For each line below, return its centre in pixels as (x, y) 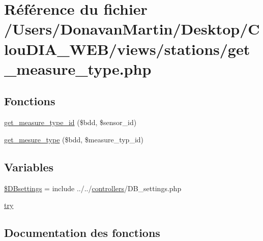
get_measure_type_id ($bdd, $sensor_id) (70, 122)
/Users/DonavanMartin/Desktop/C (132, 29)
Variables (29, 167)
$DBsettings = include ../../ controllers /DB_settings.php (93, 188)
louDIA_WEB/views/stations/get (127, 49)
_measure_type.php (78, 68)
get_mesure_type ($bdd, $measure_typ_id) (74, 139)
